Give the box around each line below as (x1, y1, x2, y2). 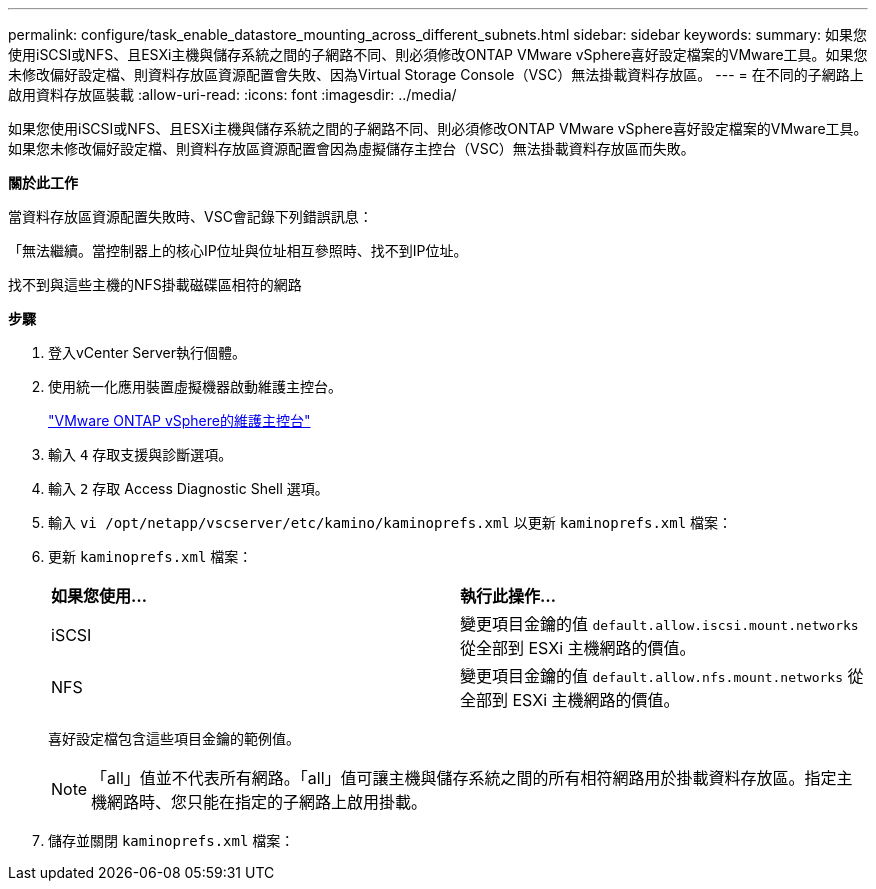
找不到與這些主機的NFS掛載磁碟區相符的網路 (8, 276, 302, 293)
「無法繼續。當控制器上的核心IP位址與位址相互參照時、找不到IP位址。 (8, 242, 468, 259)
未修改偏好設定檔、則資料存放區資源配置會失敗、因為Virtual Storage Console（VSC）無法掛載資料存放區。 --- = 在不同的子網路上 (8, 66, 864, 83)
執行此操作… (460, 586, 557, 606)
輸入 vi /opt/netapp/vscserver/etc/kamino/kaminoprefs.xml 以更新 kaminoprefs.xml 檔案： (48, 514, 733, 531)
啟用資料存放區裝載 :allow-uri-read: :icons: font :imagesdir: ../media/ (8, 86, 457, 103)
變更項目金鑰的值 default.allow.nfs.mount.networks (460, 666, 843, 686)
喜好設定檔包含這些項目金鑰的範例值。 (48, 730, 300, 747)
